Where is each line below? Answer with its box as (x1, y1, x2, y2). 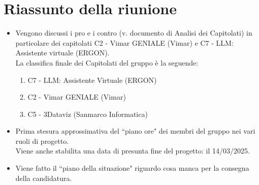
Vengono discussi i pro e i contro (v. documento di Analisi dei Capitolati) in (15, 27, 252, 38)
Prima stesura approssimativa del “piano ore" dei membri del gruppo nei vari (15, 126, 255, 136)
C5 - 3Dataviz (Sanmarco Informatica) (27, 108, 148, 119)
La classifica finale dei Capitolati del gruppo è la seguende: (15, 57, 199, 68)
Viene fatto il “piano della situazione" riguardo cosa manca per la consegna (15, 163, 249, 173)
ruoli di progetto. (15, 135, 69, 146)
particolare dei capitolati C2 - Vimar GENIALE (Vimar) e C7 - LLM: (15, 37, 234, 48)
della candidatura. (15, 172, 72, 183)
